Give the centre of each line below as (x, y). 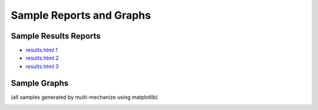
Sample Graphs (40, 83)
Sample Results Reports (56, 36)
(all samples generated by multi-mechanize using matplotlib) (85, 97)
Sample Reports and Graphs (81, 15)
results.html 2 (42, 58)
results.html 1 (42, 50)
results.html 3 (42, 66)
